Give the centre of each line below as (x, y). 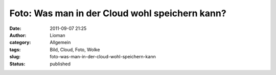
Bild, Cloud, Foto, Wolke (75, 49)
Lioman (58, 35)
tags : (15, 49)
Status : (17, 64)
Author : (18, 35)
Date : (15, 28)
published (60, 64)
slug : (15, 57)
